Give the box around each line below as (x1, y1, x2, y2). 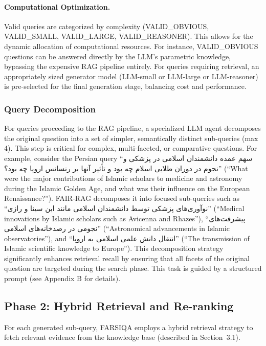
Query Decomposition (4, 102, 96, 115)
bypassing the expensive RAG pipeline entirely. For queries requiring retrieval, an (4, 61, 259, 72)
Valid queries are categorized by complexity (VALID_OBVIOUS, (4, 20, 209, 31)
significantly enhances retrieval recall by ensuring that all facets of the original (4, 252, 250, 263)
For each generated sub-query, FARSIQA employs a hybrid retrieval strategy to (4, 321, 253, 332)
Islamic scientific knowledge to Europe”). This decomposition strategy (4, 243, 224, 253)
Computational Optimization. (4, 1, 110, 12)
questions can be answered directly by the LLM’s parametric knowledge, (4, 51, 231, 61)
